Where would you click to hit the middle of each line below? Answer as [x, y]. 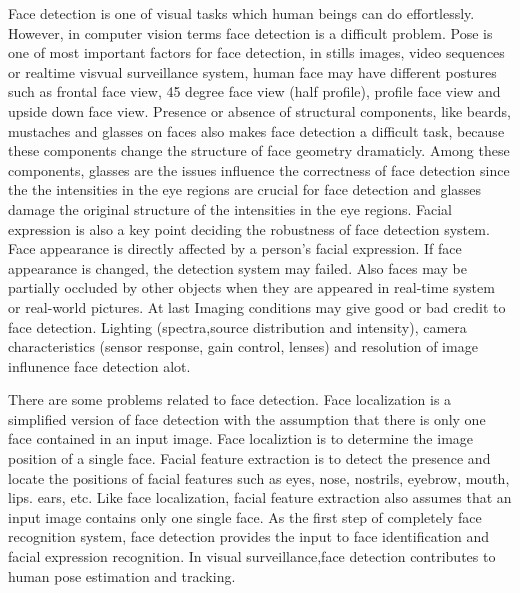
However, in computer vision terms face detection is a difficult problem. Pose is [250, 32]
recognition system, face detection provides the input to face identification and [248, 536]
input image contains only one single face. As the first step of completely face [245, 516]
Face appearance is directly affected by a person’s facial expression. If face [235, 248]
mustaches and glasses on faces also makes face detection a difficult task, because [256, 130]
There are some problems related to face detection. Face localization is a [230, 399]
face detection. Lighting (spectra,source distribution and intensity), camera [237, 326]
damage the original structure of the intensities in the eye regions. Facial [230, 208]
